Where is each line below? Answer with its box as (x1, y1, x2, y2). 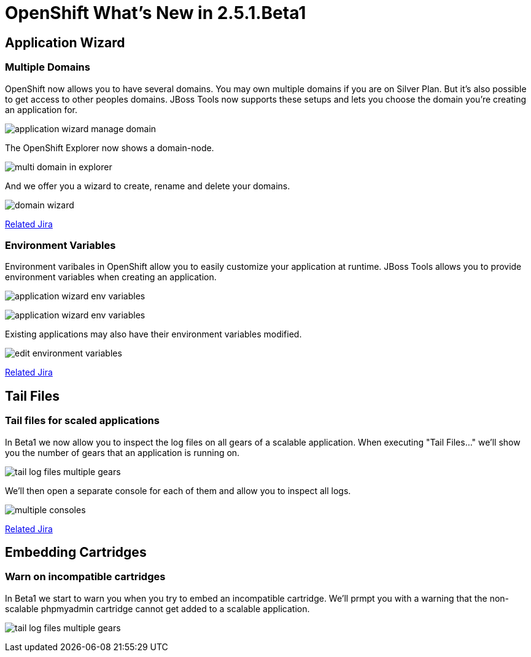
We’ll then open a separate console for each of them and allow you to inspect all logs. (5, 485, 351, 496)
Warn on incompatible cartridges (5, 570, 166, 583)
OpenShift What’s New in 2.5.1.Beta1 (5, 2, 306, 23)
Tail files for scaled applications (5, 414, 160, 427)
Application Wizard (5, 34, 125, 50)
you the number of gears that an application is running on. (5, 447, 240, 458)
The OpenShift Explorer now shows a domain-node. (5, 142, 214, 153)
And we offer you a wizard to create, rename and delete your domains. (5, 180, 290, 191)
